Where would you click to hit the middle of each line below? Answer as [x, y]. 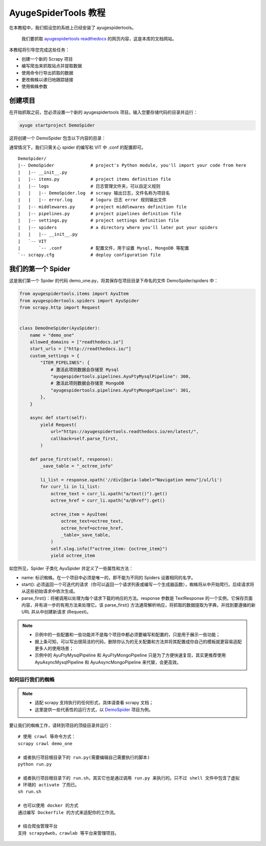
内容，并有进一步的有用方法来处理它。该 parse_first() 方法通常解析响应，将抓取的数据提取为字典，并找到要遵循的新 [138, 605]
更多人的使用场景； [54, 649]
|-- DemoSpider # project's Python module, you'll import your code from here [132, 165]
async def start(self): [58, 418]
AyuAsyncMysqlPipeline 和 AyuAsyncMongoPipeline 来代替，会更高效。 [108, 662]
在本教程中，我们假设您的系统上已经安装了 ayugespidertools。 [73, 28]
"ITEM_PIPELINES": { [65, 363]
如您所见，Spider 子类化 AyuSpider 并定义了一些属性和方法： [71, 568]
